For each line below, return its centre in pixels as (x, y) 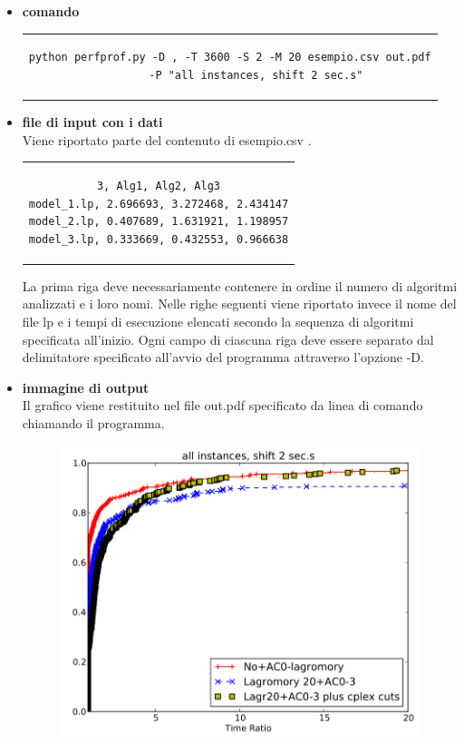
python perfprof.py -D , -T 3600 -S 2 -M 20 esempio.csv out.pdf (230, 58)
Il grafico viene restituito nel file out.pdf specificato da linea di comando (222, 405)
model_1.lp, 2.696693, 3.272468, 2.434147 (159, 204)
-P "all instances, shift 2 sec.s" (256, 75)
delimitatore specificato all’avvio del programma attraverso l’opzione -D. (223, 357)
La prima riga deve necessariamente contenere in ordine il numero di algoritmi (240, 285)
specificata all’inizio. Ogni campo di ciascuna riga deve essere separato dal (228, 339)
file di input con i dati (92, 122)
